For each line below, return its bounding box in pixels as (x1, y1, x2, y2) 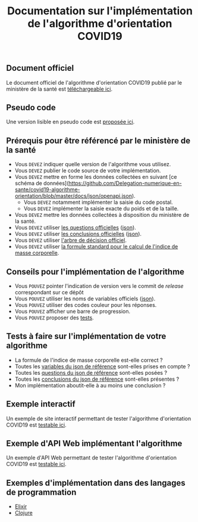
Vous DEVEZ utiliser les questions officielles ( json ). (14, 224, 137, 231)
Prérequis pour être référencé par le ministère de (6, 135, 191, 145)
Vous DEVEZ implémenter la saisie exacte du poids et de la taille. (23, 205, 179, 212)
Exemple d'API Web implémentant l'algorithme (6, 439, 183, 449)
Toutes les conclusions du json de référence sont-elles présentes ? (14, 375, 180, 383)
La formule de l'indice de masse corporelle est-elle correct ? (14, 356, 163, 363)
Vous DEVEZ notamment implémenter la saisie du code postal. (23, 198, 174, 206)
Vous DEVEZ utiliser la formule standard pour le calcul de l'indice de (14, 243, 178, 250)
